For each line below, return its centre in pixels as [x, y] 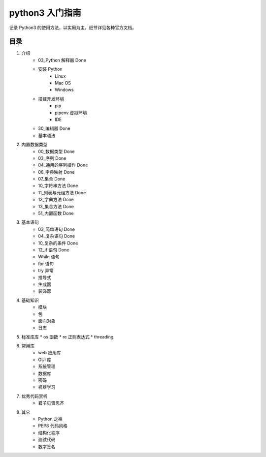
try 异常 [46, 271]
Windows [64, 90]
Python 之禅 [50, 419]
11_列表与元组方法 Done [62, 192]
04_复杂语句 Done [57, 236]
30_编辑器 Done [54, 128]
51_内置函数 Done [56, 213]
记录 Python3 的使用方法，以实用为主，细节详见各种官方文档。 [73, 28]
